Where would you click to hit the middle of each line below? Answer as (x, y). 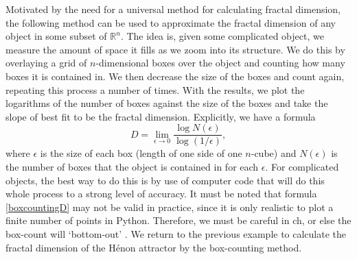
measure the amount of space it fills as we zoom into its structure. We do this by (175, 49)
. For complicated (302, 166)
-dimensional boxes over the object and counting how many (220, 63)
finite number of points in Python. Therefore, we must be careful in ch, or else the (178, 220)
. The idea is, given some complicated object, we (222, 36)
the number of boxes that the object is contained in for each (132, 166)
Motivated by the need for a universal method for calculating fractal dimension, (173, 9)
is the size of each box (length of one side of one (141, 153)
